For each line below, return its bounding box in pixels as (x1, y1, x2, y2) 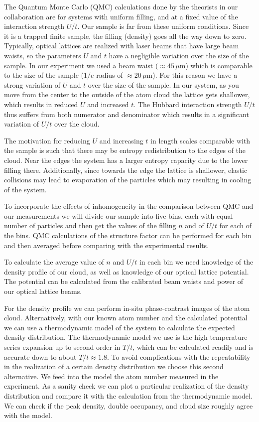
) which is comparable (185, 60, 253, 70)
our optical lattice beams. (4, 286, 82, 296)
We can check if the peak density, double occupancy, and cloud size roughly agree (4, 400, 253, 411)
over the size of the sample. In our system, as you (88, 79, 239, 90)
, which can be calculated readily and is (132, 342, 254, 352)
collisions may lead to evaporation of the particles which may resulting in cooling (4, 174, 252, 185)
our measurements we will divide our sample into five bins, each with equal (4, 210, 233, 221)
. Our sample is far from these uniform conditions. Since (77, 21, 249, 31)
